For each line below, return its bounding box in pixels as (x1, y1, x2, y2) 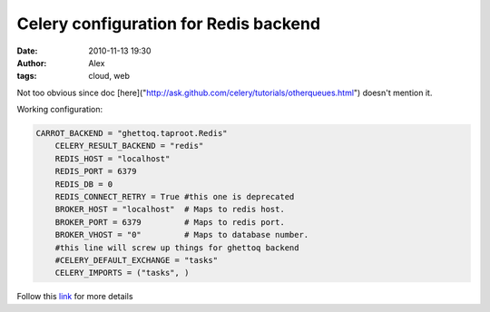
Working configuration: (16, 104, 103, 115)
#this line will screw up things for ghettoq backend (54, 242, 299, 253)
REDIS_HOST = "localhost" (54, 153, 171, 163)
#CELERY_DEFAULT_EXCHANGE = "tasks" (54, 255, 218, 265)
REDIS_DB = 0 (54, 179, 113, 190)
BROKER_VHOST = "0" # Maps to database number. (54, 229, 309, 240)
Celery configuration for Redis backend (16, 14, 321, 34)
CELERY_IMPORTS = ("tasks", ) (54, 268, 190, 278)
